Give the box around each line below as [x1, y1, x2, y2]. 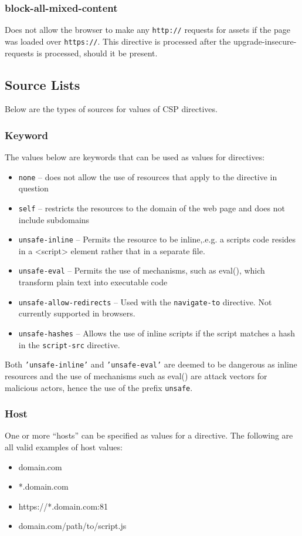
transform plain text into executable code [18, 276, 168, 288]
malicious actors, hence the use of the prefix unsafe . [5, 381, 193, 393]
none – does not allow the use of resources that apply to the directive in [18, 170, 277, 183]
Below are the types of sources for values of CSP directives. [5, 103, 218, 115]
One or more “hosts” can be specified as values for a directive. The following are [5, 429, 293, 441]
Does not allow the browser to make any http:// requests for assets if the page [5, 23, 290, 36]
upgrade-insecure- [233, 35, 297, 47]
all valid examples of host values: [5, 441, 123, 453]
